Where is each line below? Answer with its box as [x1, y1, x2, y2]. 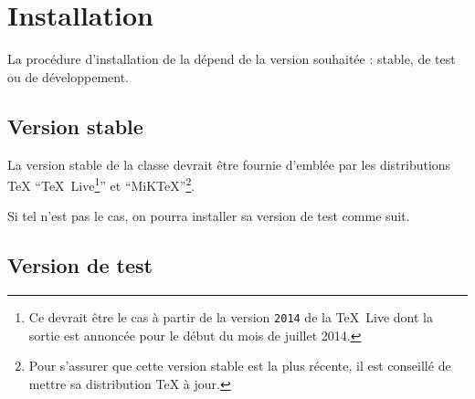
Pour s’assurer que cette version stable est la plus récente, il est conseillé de [28, 356, 451, 375]
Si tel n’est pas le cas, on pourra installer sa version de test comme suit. [7, 206, 410, 226]
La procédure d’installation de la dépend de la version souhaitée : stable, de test [7, 49, 456, 68]
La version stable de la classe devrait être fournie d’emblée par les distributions [7, 154, 451, 173]
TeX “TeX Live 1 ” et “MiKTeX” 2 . [7, 173, 195, 194]
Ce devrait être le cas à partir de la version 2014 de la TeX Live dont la [28, 308, 433, 327]
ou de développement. [7, 67, 129, 86]
